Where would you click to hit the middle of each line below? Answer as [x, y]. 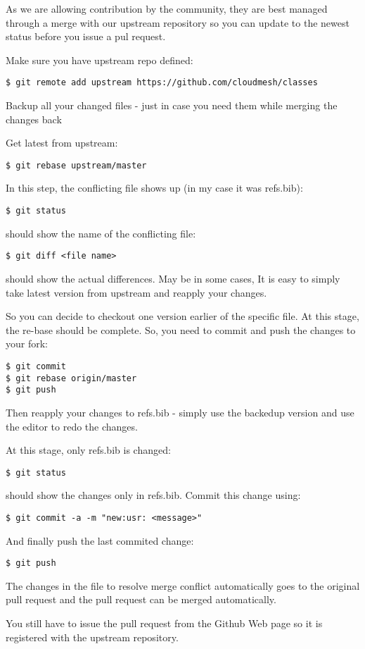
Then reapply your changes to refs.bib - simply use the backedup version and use [180, 412]
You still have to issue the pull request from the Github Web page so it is [164, 623]
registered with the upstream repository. [92, 637]
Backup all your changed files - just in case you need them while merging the [172, 105]
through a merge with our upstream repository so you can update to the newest [178, 22]
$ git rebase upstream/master [76, 165]
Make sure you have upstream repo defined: [100, 60]
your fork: [27, 344]
